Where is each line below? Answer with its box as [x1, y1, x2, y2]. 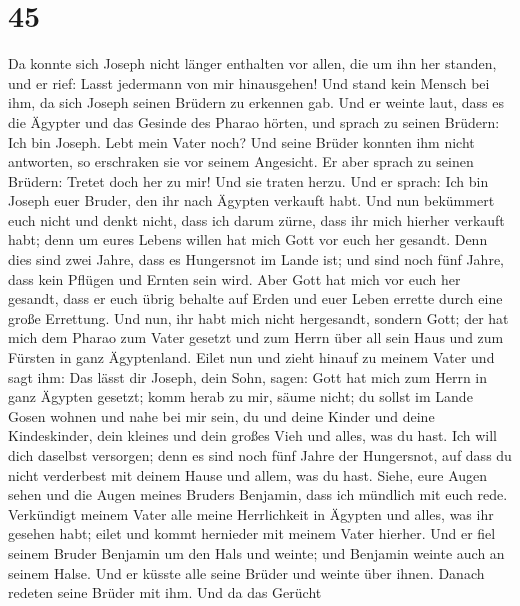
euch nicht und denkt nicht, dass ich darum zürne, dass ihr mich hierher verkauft [8, 209, 505, 230]
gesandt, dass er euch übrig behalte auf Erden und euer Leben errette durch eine [8, 288, 503, 309]
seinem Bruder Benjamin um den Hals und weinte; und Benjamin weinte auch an [8, 542, 505, 563]
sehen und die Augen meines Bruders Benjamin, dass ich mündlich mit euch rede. [8, 484, 508, 505]
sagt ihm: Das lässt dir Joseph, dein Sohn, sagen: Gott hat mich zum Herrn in [8, 366, 488, 387]
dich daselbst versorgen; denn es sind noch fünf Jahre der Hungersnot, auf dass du [8, 445, 512, 465]
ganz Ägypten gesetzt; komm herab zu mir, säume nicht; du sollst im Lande [8, 386, 473, 407]
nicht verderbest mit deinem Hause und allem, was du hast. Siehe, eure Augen [8, 464, 488, 485]
